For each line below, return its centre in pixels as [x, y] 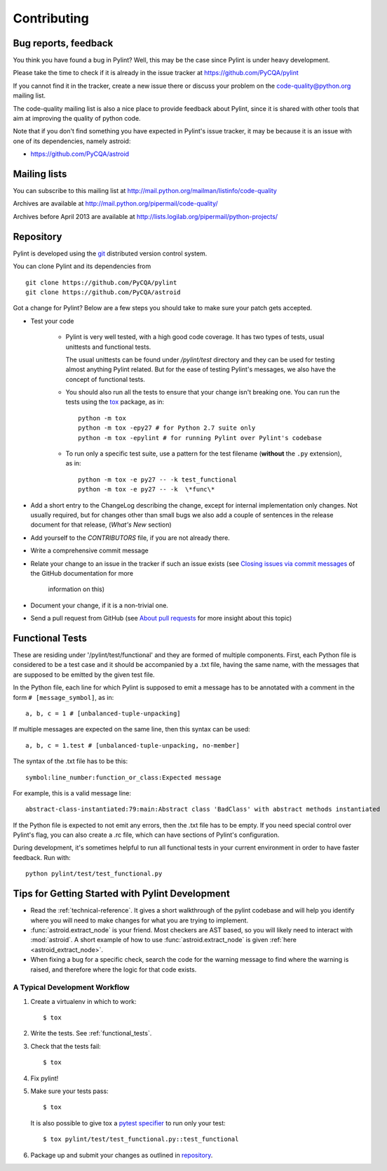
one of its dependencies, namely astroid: [72, 141]
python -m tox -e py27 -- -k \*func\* [147, 489]
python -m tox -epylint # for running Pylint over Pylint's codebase [200, 438]
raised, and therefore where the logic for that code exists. [114, 970]
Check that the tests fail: [66, 1046]
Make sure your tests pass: [69, 1091]
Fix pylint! [45, 1078]
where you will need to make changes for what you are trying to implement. [140, 920]
